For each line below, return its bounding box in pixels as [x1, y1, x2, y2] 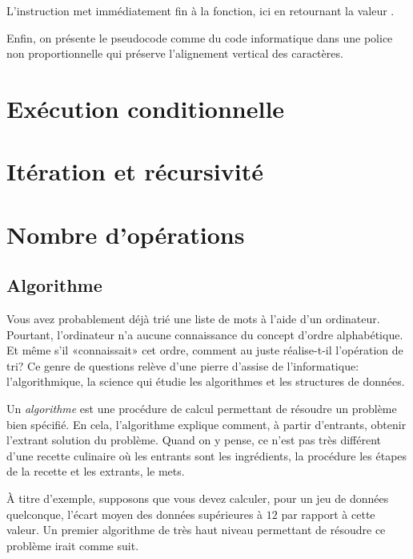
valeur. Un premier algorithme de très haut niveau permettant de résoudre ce [6, 521, 386, 538]
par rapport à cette [281, 505, 375, 522]
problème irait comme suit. [6, 537, 139, 553]
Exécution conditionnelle [6, 91, 285, 124]
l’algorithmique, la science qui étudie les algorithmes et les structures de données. [6, 373, 405, 390]
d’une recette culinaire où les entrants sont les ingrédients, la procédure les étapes [6, 447, 407, 464]
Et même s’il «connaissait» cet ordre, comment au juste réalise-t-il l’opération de [6, 342, 403, 358]
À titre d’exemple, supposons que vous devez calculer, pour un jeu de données [6, 490, 389, 507]
